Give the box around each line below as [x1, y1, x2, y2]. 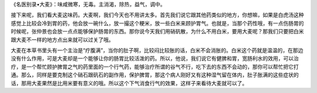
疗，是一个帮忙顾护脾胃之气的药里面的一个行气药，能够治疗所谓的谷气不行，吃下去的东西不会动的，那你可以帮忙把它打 [11, 63, 299, 70]
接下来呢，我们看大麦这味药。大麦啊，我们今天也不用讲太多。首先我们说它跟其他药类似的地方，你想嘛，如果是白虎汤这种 [11, 12, 304, 19]
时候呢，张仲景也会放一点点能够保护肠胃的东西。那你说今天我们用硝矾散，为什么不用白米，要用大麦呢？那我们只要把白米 [11, 28, 304, 35]
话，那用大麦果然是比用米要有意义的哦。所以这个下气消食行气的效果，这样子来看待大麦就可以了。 [11, 80, 248, 87]
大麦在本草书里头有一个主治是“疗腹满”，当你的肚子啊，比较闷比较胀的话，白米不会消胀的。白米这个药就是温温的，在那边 [11, 47, 303, 54]
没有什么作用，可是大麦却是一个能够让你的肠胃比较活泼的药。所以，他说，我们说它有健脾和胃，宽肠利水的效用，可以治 [11, 55, 299, 62]
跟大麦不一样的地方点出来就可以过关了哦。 [11, 36, 114, 43]
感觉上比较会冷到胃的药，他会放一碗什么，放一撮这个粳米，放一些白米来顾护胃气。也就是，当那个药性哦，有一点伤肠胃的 [11, 19, 304, 26]
